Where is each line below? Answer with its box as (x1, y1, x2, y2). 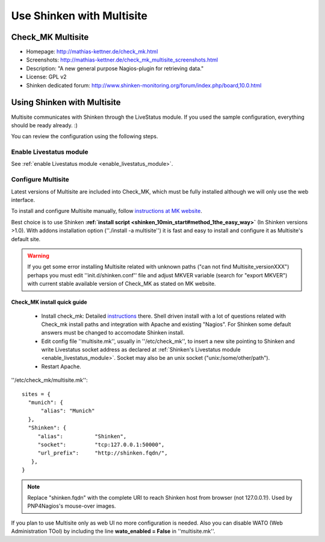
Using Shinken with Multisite (11, 97, 121, 108)
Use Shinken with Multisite (11, 9, 147, 22)
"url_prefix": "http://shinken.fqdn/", (37, 450, 168, 456)
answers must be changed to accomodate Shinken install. (41, 329, 185, 336)
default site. (11, 235, 41, 242)
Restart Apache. (41, 362, 81, 370)
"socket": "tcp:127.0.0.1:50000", (37, 441, 165, 448)
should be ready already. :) (11, 121, 78, 129)
